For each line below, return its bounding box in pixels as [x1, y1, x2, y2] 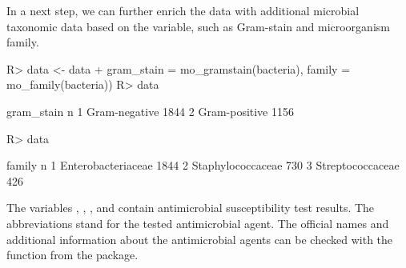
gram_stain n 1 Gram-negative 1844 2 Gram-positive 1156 [6, 102, 295, 119]
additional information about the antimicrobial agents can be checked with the [6, 230, 393, 247]
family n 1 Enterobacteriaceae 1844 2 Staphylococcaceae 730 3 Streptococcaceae [6, 157, 400, 174]
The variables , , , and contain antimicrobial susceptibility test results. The [6, 199, 375, 216]
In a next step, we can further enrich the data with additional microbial [6, 2, 360, 18]
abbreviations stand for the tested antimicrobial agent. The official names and [6, 214, 389, 231]
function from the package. [6, 246, 139, 263]
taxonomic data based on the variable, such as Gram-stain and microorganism [6, 18, 390, 34]
